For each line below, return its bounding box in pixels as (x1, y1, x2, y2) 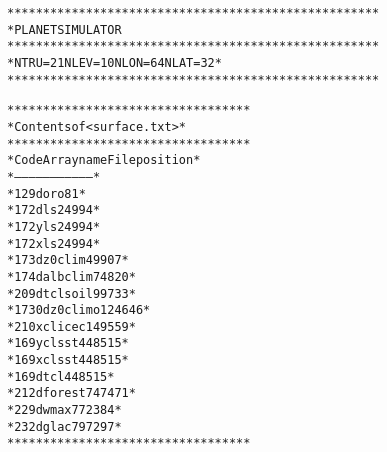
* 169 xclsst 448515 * (7, 353, 129, 368)
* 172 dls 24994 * (7, 203, 101, 218)
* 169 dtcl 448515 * (7, 369, 115, 384)
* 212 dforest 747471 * (7, 386, 136, 401)
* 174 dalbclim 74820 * (7, 269, 136, 284)
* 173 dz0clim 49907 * (7, 253, 129, 268)
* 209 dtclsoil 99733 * (7, 286, 136, 301)
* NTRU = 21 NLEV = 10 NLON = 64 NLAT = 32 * (7, 55, 222, 70)
